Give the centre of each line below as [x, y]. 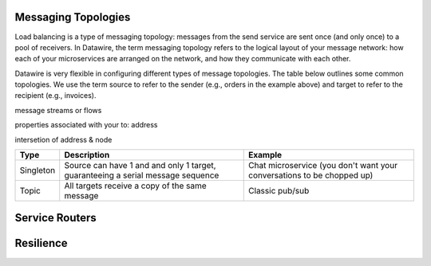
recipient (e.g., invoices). [55, 96]
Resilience [41, 243]
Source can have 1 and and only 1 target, [140, 166]
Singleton [38, 170]
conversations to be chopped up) [311, 175]
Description [87, 155]
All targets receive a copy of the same [135, 186]
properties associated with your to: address [87, 125]
